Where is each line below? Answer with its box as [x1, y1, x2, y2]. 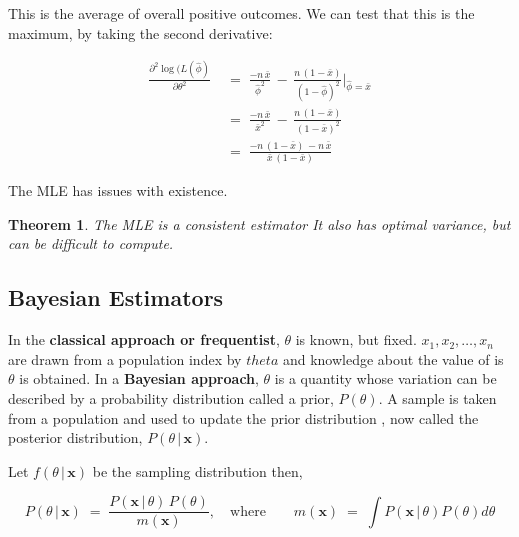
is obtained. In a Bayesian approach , [19, 368, 259, 389]
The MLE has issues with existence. [8, 180, 228, 201]
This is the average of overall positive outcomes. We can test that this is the [8, 3, 475, 23]
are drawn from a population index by [8, 348, 242, 369]
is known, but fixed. [295, 329, 417, 350]
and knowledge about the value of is [282, 348, 504, 369]
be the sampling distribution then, [92, 460, 303, 481]
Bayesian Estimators [8, 282, 224, 313]
